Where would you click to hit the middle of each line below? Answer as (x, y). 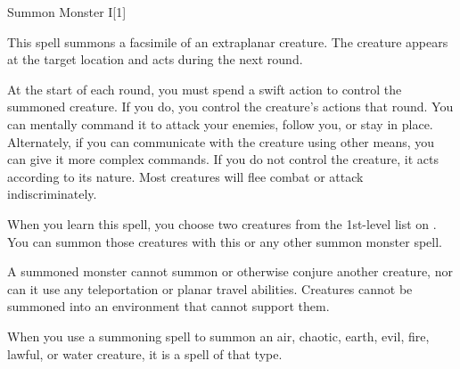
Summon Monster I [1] (67, 12)
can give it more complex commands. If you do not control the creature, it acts (223, 159)
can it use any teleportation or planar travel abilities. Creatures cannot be (210, 288)
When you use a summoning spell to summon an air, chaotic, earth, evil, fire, (218, 336)
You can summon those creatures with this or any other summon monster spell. (225, 241)
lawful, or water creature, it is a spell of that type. (145, 353)
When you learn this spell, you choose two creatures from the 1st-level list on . (222, 223)
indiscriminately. (52, 194)
